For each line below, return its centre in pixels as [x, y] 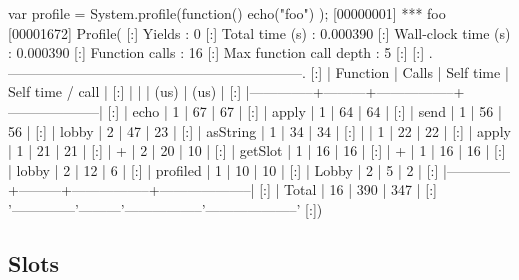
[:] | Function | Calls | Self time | [409, 71]
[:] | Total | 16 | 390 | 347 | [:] [348, 189]
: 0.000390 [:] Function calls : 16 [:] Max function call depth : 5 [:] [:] [216, 52]
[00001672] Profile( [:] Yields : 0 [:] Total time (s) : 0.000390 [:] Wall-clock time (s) [259, 32]
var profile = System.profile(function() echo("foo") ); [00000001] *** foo [227, 13]
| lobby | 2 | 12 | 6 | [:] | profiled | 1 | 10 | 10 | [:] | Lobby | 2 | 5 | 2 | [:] [223, 169]
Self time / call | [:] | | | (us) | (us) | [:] [125, 91]
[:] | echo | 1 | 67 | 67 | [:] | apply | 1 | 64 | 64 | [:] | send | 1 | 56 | [304, 110]
